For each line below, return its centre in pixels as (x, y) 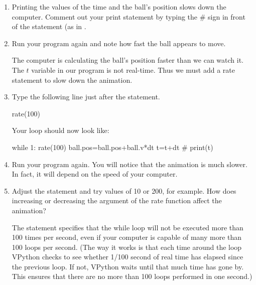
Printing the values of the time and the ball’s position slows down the (119, 7)
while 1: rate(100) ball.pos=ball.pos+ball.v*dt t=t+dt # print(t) (112, 147)
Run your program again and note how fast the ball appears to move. (119, 43)
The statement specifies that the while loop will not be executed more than (127, 227)
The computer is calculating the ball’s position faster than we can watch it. (127, 60)
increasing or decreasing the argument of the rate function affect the (117, 200)
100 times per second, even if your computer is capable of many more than (127, 237)
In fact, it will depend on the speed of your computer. (95, 174)
